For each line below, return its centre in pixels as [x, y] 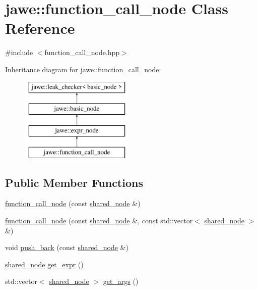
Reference [40, 28]
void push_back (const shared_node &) [67, 247]
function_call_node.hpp [82, 52]
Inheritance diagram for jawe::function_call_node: [83, 69]
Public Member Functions [74, 182]
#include [19, 52]
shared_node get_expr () [44, 264]
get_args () [121, 281]
